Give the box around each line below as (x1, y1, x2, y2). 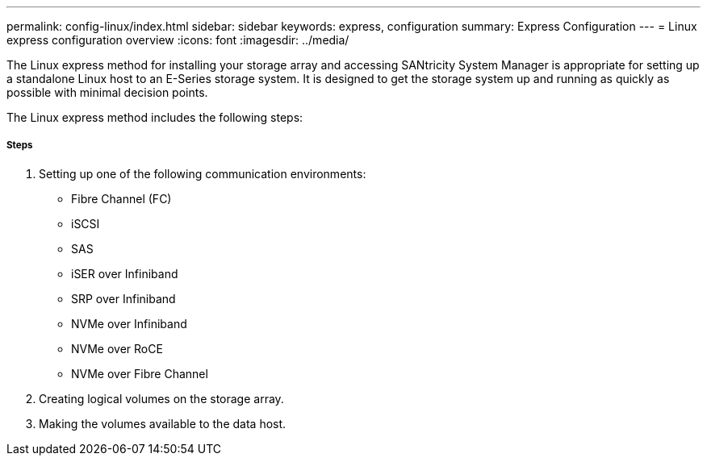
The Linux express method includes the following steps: (6, 110, 303, 124)
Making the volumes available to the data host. (39, 416, 287, 431)
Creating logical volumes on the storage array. (39, 391, 284, 406)
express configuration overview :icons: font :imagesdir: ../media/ (6, 33, 349, 47)
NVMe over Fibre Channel (71, 366, 208, 381)
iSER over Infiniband (71, 266, 178, 281)
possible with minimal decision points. (6, 85, 208, 99)
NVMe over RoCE (71, 341, 163, 356)
